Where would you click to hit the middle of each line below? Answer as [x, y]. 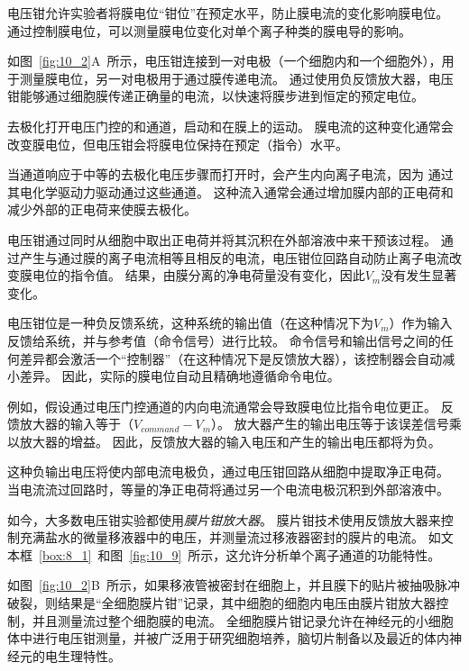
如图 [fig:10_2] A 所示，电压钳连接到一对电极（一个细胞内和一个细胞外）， [225, 61]
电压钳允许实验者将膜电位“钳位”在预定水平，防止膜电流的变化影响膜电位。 [228, 13]
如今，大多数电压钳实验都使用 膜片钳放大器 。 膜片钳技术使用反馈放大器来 [224, 519]
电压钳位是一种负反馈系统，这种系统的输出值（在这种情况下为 [190, 323]
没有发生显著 [419, 275]
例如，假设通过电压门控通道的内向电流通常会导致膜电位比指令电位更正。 [222, 406]
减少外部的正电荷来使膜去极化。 [102, 209]
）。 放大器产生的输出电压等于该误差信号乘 [336, 424]
